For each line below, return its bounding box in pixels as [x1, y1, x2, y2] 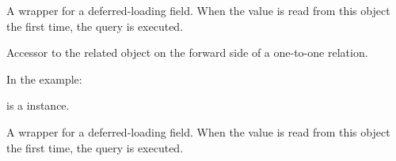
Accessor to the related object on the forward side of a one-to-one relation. [6, 44, 368, 61]
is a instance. [6, 97, 70, 114]
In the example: [6, 70, 82, 87]
